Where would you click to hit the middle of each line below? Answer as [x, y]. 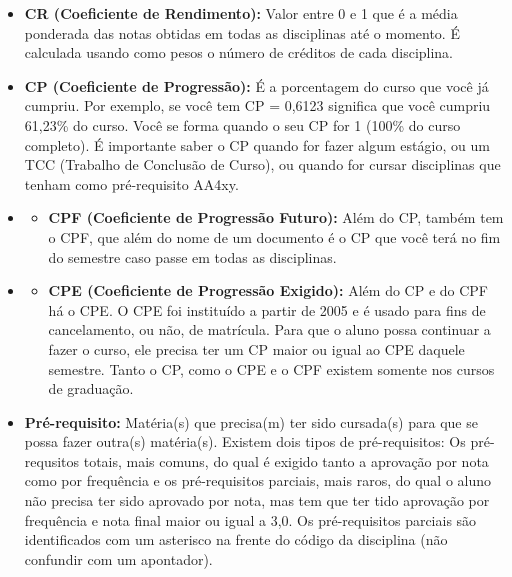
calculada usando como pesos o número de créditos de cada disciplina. [239, 52]
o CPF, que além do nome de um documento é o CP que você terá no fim [274, 236]
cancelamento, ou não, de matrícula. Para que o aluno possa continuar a [269, 329]
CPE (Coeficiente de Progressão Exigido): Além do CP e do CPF [268, 290]
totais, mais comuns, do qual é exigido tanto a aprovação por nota [286, 460]
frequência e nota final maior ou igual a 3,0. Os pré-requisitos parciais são [250, 519]
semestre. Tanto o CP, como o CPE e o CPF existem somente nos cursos [271, 368]
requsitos [52, 460]
